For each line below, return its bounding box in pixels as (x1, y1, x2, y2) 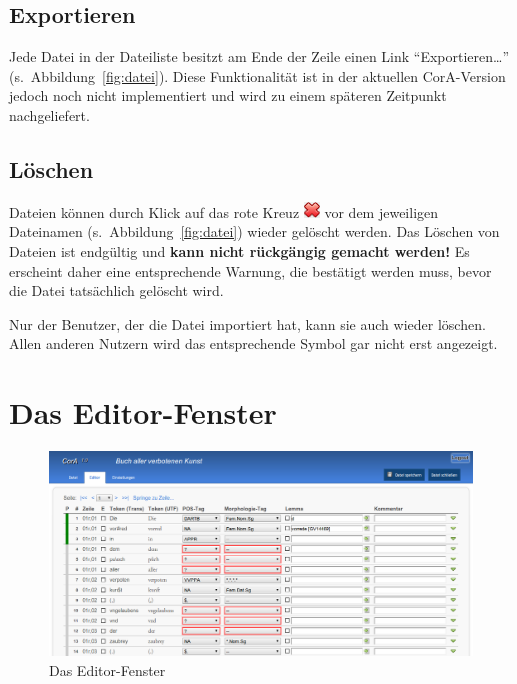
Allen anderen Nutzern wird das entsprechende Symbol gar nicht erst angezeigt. (9, 333, 498, 354)
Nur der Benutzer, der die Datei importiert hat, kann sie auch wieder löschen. (9, 313, 486, 334)
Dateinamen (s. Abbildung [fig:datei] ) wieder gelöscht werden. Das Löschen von (9, 221, 500, 242)
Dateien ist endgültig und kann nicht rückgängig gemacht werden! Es (9, 240, 470, 261)
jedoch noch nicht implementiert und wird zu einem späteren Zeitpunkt (9, 85, 447, 106)
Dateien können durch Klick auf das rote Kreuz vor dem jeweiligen (9, 201, 439, 222)
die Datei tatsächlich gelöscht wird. (9, 280, 224, 301)
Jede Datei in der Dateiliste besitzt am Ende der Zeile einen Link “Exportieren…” (9, 46, 510, 67)
